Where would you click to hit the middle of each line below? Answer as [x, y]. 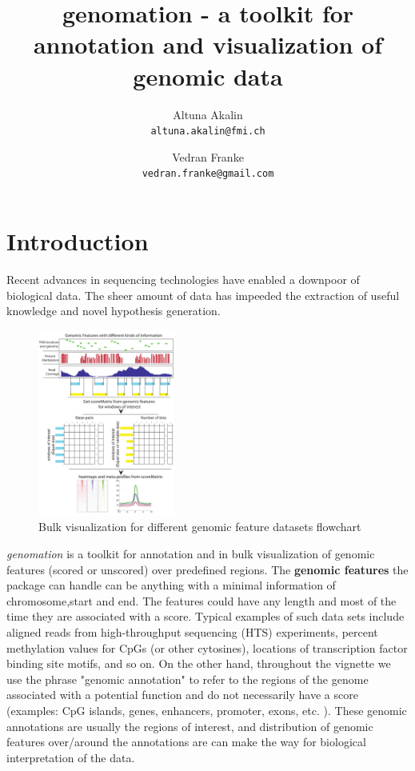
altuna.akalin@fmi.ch [208, 132]
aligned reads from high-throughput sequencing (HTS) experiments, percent [192, 632]
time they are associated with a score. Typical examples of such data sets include [206, 616]
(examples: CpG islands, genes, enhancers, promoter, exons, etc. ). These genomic [207, 710]
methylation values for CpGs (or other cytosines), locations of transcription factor [207, 647]
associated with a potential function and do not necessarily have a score [182, 695]
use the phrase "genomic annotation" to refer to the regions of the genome [188, 679]
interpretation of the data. [71, 757]
